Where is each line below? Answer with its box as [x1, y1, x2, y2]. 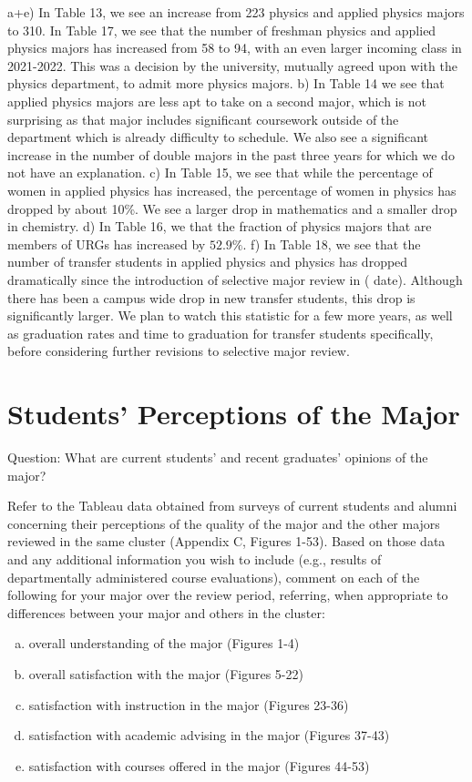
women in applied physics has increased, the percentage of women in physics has [7, 180, 457, 199]
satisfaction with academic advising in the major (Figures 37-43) [28, 726, 390, 745]
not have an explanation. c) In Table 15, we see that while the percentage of [7, 163, 433, 182]
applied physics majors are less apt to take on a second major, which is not [7, 91, 426, 110]
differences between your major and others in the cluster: [7, 603, 325, 622]
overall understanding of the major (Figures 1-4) [28, 634, 300, 653]
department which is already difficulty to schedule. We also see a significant [7, 127, 429, 147]
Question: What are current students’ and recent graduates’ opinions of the [7, 448, 428, 466]
